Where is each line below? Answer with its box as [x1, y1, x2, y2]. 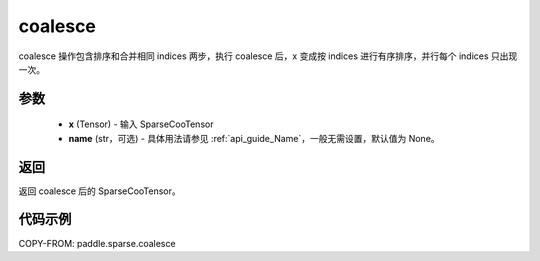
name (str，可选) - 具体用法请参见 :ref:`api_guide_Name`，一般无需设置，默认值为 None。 [68, 132, 440, 144]
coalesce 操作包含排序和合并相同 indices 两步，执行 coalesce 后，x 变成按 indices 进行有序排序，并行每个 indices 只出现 [18, 50, 518, 62]
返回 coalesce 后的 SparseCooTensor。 [18, 185, 182, 197]
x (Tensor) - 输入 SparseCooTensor [68, 118, 214, 130]
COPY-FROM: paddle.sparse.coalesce [18, 237, 176, 249]
